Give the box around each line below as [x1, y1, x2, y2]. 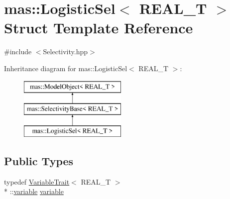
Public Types [4, 153, 74, 168]
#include [4, 46, 32, 57]
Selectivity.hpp [43, 46, 88, 57]
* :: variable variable [4, 186, 64, 197]
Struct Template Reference [4, 17, 193, 38]
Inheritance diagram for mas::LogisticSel [4, 63, 127, 73]
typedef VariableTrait [4, 176, 70, 187]
